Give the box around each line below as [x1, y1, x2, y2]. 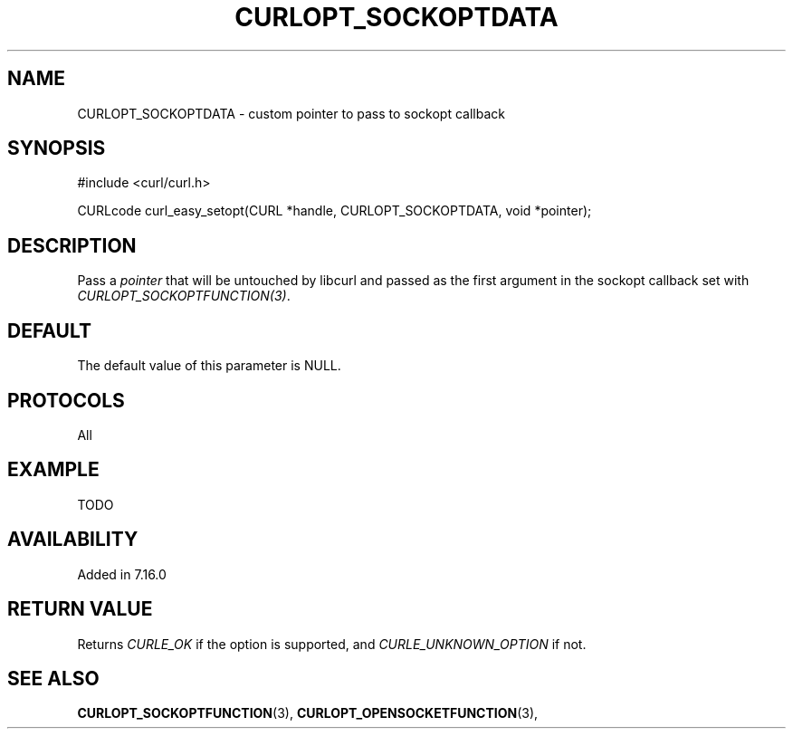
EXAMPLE [7, 458, 100, 482]
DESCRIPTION [7, 234, 137, 257]
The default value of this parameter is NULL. [77, 358, 341, 374]
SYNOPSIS [7, 137, 106, 160]
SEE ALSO [7, 666, 100, 690]
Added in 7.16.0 [77, 566, 167, 582]
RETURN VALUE [7, 597, 153, 621]
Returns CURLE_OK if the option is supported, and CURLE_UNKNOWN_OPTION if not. [77, 636, 587, 652]
